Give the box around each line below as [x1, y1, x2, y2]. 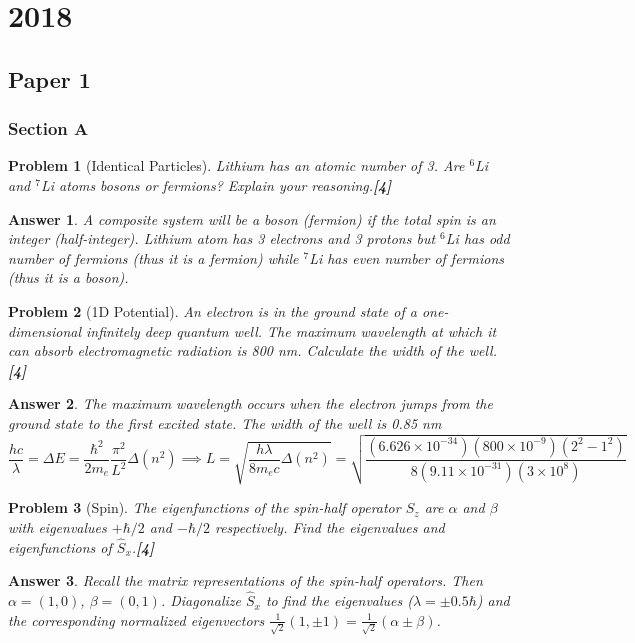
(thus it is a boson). [8, 267, 129, 288]
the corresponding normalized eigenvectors [8, 609, 265, 630]
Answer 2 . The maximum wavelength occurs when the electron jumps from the [8, 393, 493, 414]
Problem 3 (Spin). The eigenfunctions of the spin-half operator [8, 497, 401, 518]
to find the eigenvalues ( [265, 590, 414, 611]
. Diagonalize [160, 590, 241, 611]
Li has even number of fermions [309, 247, 504, 268]
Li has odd [445, 228, 510, 249]
